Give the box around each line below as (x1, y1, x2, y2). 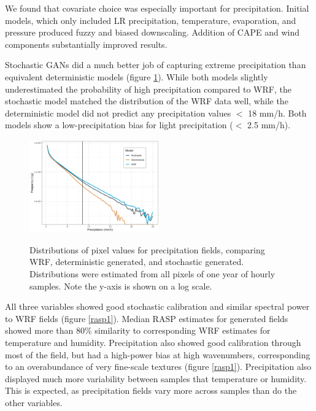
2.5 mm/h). (247, 118, 291, 131)
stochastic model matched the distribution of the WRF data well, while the (5, 94, 288, 107)
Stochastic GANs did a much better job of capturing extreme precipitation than (5, 58, 306, 71)
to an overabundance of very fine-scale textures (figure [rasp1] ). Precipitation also (5, 360, 312, 373)
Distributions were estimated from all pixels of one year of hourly (29, 267, 276, 280)
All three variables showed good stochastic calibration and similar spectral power (5, 300, 310, 313)
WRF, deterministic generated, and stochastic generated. (29, 255, 244, 268)
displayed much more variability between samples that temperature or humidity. (5, 372, 307, 385)
